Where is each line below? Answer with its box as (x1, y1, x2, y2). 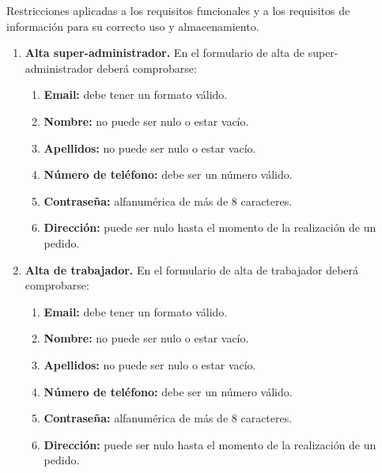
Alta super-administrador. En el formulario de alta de (25, 44, 305, 61)
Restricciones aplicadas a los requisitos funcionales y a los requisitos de (6, 2, 350, 18)
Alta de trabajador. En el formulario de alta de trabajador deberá (25, 261, 359, 278)
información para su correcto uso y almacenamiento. (6, 17, 259, 34)
